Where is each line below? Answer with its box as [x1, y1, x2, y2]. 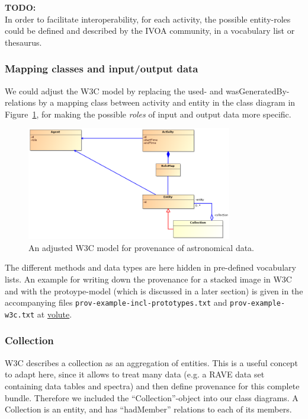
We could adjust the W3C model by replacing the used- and [5, 84, 223, 97]
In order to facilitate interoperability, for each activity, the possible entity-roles [5, 12, 291, 25]
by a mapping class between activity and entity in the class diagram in [38, 96, 296, 109]
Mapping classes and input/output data [5, 61, 198, 76]
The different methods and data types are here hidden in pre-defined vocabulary [5, 261, 296, 274]
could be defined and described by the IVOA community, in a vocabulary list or [5, 24, 295, 37]
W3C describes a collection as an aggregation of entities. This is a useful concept [5, 356, 298, 369]
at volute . [37, 307, 72, 320]
